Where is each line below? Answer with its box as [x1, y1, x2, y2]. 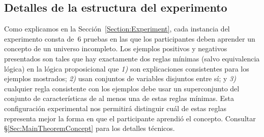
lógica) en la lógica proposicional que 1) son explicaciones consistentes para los [4, 63, 249, 74]
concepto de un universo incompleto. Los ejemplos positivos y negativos [4, 43, 227, 54]
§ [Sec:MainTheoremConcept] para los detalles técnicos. [4, 123, 175, 133]
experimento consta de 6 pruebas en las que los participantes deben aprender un [4, 33, 255, 44]
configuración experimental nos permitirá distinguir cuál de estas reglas [4, 102, 226, 113]
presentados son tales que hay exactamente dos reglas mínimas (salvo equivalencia [4, 53, 260, 63]
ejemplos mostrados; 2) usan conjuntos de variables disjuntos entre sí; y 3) [4, 73, 236, 84]
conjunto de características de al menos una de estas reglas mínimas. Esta [4, 93, 234, 104]
